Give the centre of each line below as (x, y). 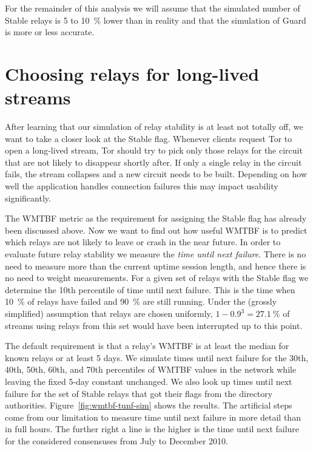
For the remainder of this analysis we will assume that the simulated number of (153, 8)
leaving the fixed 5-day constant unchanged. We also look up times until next (149, 381)
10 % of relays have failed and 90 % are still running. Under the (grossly (141, 301)
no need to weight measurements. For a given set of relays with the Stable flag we (157, 278)
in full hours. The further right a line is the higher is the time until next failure (152, 429)
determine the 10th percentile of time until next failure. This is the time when (150, 289)
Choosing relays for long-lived (132, 73)
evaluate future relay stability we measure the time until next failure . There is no (156, 254)
